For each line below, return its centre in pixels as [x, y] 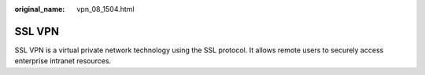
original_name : [40, 9]
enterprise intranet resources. [63, 61]
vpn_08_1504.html [105, 9]
